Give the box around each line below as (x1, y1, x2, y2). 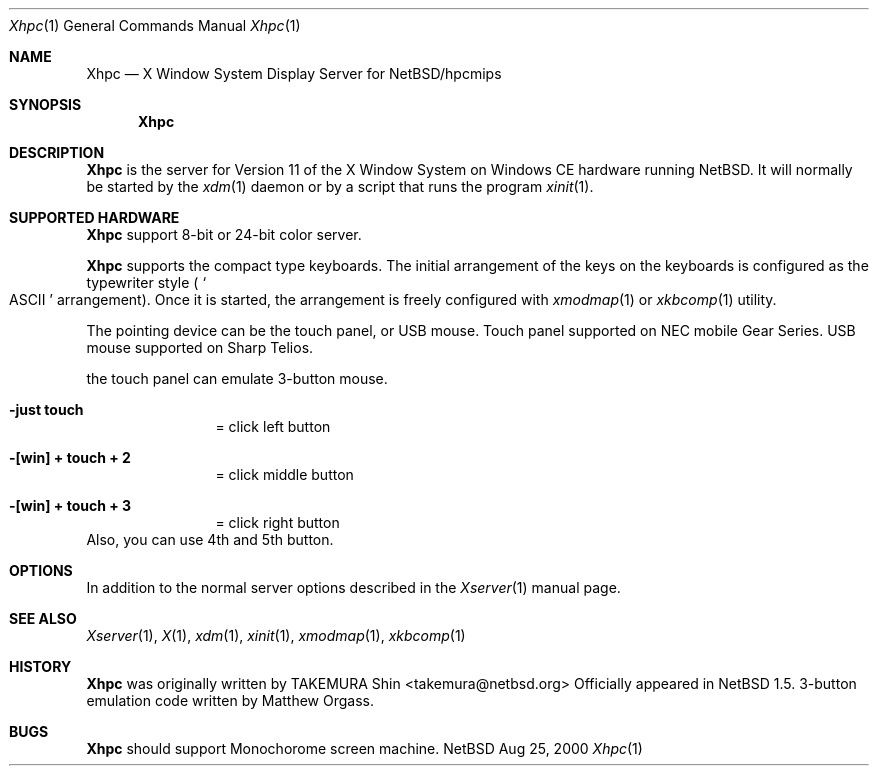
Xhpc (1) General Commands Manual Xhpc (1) (9, 17, 301, 34)
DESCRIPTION (9, 144, 105, 161)
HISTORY (9, 658, 72, 675)
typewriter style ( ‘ (86, 274, 207, 291)
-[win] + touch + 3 (9, 497, 132, 514)
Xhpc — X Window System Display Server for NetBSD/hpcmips (86, 65, 502, 82)
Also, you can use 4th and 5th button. (86, 531, 334, 548)
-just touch (9, 401, 84, 418)
